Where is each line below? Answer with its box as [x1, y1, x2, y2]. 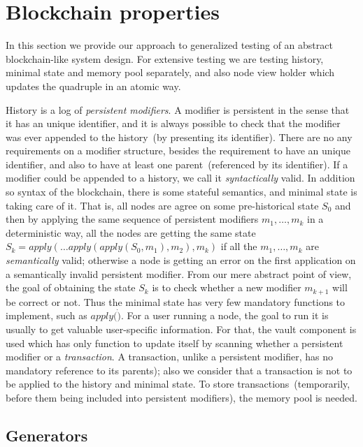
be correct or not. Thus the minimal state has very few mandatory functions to [6, 294, 346, 309]
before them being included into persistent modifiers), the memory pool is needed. [6, 390, 357, 405]
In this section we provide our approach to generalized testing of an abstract [6, 38, 333, 52]
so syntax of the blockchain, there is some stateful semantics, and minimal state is [6, 184, 357, 199]
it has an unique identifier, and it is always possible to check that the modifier [6, 116, 341, 131]
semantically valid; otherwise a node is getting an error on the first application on [6, 253, 356, 268]
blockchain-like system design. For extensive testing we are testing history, [6, 51, 324, 66]
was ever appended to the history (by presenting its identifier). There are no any [6, 129, 353, 144]
